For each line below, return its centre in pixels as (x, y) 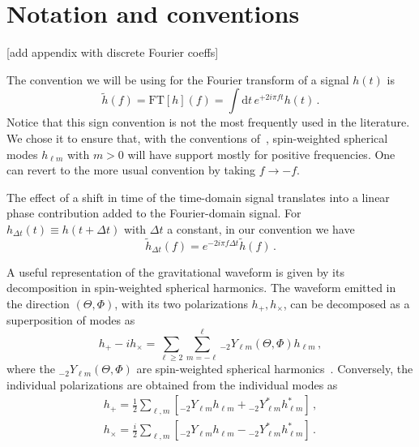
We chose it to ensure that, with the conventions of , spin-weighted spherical (197, 138)
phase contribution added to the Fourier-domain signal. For (154, 213)
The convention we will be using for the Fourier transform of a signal (178, 79)
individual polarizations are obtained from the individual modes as (172, 384)
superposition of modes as (71, 320)
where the (31, 369)
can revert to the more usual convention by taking (131, 170)
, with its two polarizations (181, 303)
